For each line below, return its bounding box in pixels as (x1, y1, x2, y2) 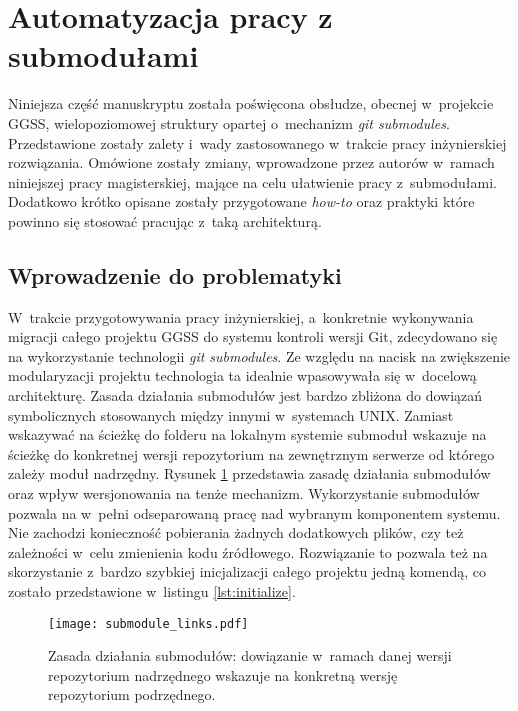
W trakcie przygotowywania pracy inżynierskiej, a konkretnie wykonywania (8, 306, 474, 327)
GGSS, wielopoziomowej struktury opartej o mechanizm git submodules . (8, 112, 450, 133)
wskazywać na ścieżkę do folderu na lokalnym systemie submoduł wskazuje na (8, 424, 487, 445)
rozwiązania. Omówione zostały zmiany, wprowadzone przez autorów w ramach (8, 152, 495, 173)
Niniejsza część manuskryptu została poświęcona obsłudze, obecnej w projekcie (8, 93, 494, 114)
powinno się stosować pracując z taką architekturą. (8, 210, 322, 231)
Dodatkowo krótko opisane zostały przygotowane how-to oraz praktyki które (8, 191, 475, 212)
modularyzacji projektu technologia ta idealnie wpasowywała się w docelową (8, 365, 477, 386)
